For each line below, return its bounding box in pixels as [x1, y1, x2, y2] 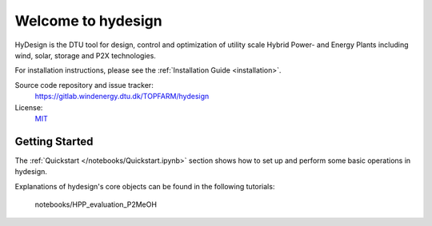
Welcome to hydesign [14, 12, 163, 30]
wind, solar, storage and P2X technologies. [14, 50, 156, 60]
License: [14, 102, 43, 112]
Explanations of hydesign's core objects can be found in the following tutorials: [14, 181, 275, 191]
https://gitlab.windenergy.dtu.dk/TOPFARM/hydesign [34, 92, 210, 101]
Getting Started [14, 134, 94, 148]
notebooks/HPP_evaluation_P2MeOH [34, 200, 158, 209]
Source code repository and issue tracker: [14, 80, 154, 89]
